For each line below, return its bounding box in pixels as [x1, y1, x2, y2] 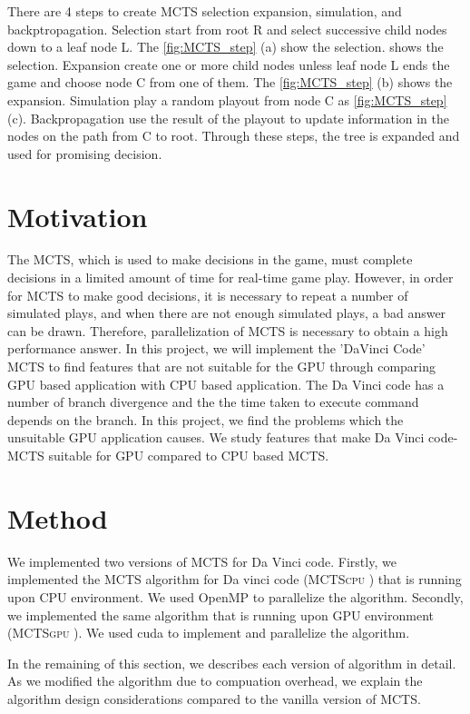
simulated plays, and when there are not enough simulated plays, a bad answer [7, 303, 446, 322]
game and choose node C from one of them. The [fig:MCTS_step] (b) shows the [7, 73, 453, 92]
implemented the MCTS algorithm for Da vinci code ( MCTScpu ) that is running [7, 570, 462, 589]
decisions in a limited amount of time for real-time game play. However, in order [7, 268, 454, 287]
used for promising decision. [7, 144, 162, 163]
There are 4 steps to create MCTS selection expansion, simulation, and [7, 2, 402, 20]
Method [7, 499, 108, 536]
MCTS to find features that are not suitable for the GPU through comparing [7, 357, 436, 376]
